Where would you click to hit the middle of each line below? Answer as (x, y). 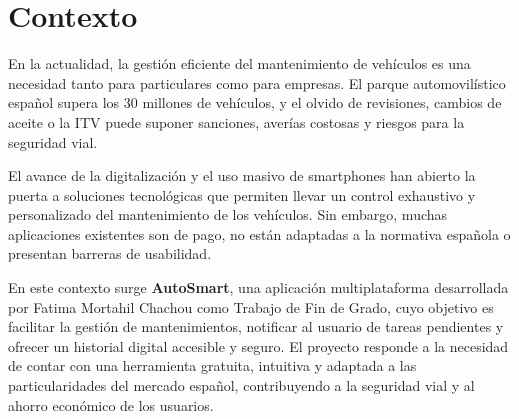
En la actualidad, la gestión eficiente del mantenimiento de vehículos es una (239, 63)
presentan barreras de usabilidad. (110, 253)
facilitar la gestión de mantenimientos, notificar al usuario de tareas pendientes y (256, 326)
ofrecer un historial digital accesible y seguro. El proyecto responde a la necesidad (258, 345)
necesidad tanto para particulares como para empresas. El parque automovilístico (257, 82)
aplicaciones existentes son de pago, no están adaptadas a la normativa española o (259, 233)
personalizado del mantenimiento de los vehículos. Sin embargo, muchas (228, 214)
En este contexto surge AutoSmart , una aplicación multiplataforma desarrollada (258, 287)
